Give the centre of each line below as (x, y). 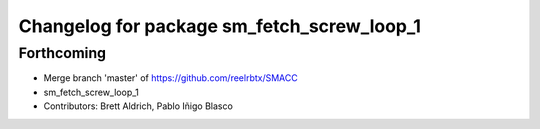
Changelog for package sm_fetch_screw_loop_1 (220, 26)
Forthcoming (62, 53)
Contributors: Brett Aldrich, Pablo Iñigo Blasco (138, 106)
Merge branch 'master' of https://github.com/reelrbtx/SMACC (171, 78)
